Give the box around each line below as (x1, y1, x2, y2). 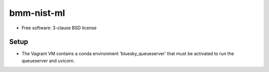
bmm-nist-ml (9, 7, 65, 18)
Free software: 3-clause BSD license (21, 25, 97, 31)
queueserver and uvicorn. (21, 58, 75, 64)
